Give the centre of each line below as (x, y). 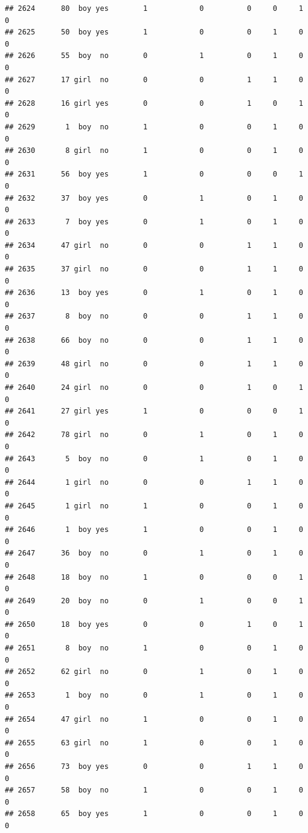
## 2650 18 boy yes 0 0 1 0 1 (154, 624)
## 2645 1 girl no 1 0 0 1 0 (154, 506)
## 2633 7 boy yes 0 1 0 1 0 (154, 222)
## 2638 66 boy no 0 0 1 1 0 (154, 340)
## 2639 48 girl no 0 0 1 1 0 (154, 364)
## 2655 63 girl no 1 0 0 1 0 (154, 743)
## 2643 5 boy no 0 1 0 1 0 (154, 459)
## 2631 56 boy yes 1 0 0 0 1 (154, 174)
